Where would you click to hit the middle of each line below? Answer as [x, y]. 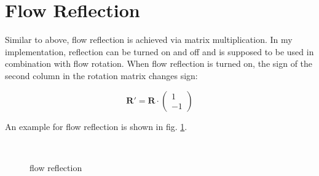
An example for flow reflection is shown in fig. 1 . [96, 126]
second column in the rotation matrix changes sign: [101, 75]
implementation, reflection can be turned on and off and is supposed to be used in [159, 51]
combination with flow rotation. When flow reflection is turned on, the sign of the [159, 63]
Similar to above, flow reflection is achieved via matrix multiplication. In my [149, 40]
